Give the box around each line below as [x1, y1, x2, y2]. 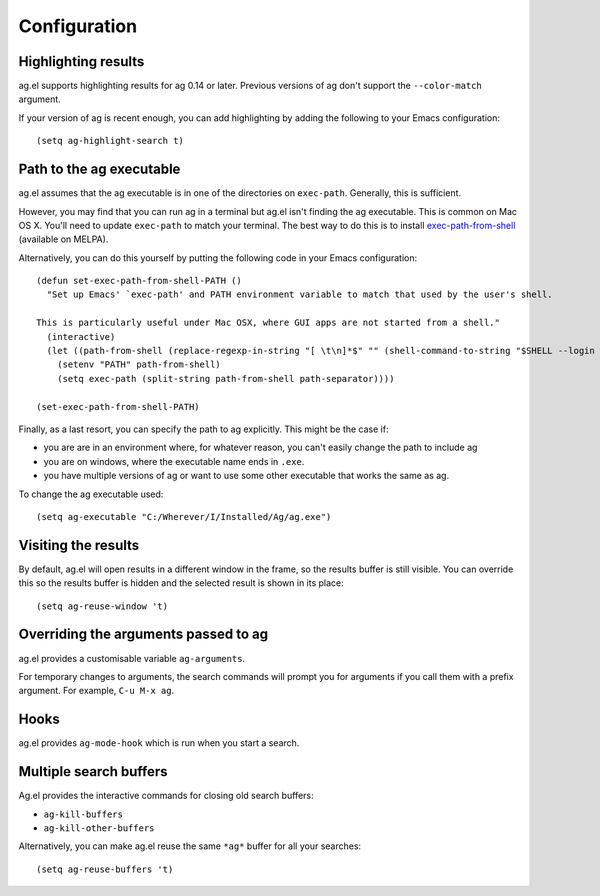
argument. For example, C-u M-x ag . [18, 685, 175, 697]
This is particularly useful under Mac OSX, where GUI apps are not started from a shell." [36, 317, 500, 329]
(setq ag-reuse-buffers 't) [36, 863, 174, 875]
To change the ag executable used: [18, 488, 164, 500]
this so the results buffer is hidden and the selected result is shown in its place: [18, 577, 344, 589]
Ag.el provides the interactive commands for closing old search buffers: [18, 790, 314, 802]
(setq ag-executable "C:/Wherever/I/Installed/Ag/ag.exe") [36, 511, 332, 522]
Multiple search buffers [18, 763, 169, 780]
